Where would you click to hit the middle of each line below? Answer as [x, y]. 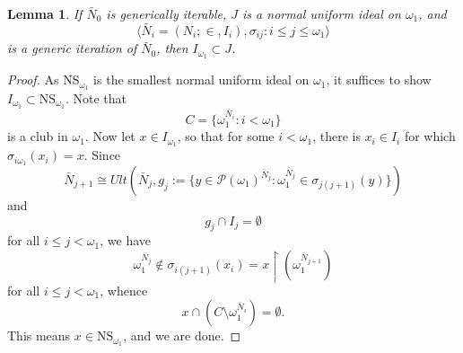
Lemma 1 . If [45, 13]
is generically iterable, [166, 13]
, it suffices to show [379, 79]
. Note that [96, 97]
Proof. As [33, 79]
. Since [102, 155]
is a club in [38, 136]
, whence [124, 290]
